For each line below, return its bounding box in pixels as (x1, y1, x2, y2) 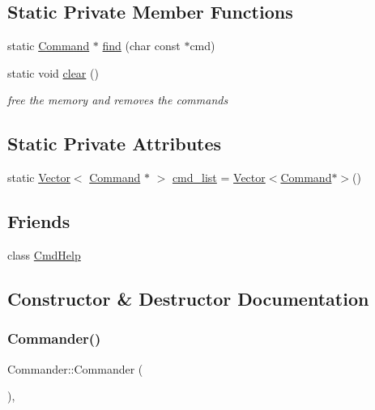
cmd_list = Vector (172, 169, 266, 186)
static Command (7, 37, 90, 54)
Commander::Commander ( (7, 360, 143, 377)
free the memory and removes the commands (7, 91, 228, 108)
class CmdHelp (7, 246, 81, 263)
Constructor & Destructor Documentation (7, 285, 369, 311)
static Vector (7, 169, 70, 186)
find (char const (102, 37, 181, 54)
